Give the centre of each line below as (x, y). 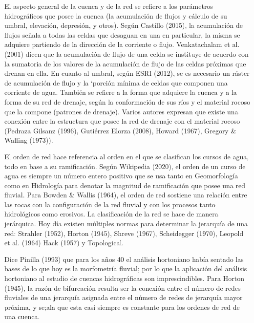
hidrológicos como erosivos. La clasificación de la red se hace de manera (111, 214)
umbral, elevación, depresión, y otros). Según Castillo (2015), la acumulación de (124, 25)
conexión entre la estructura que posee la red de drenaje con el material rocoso (122, 121)
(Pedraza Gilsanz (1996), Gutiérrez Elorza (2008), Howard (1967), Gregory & (120, 130)
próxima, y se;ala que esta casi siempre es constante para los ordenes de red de (122, 307)
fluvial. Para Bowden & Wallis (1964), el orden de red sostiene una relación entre (126, 195)
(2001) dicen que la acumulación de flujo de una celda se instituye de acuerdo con (127, 54)
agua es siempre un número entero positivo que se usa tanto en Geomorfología (121, 176)
